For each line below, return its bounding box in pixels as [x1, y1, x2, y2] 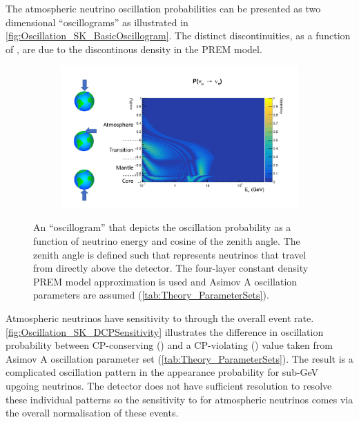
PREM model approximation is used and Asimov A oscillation [33, 274, 298, 288]
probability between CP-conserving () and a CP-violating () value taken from [6, 338, 333, 352]
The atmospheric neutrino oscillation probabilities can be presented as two [6, 1, 321, 15]
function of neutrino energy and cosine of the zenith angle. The [33, 234, 300, 248]
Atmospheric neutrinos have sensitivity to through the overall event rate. [6, 310, 314, 325]
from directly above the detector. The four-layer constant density [33, 261, 309, 275]
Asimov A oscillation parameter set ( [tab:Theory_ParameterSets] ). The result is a [6, 351, 353, 365]
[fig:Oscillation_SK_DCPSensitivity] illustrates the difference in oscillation [6, 324, 324, 339]
